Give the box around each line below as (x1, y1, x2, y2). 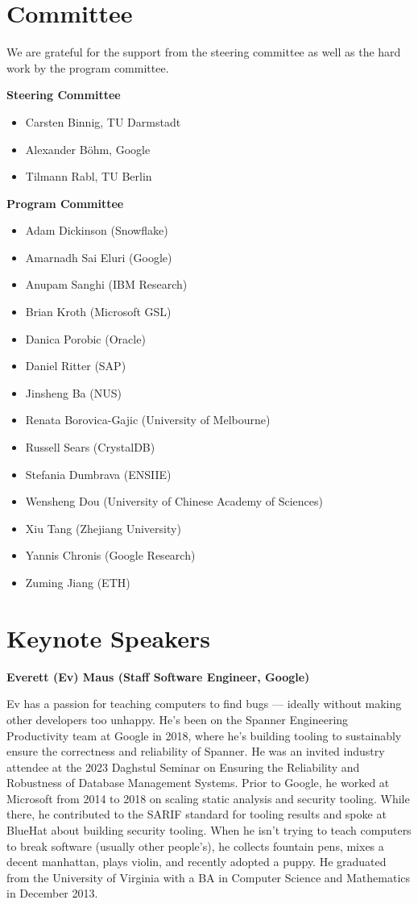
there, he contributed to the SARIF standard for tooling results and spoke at (6, 806, 387, 823)
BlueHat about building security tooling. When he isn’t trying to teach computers (6, 822, 412, 839)
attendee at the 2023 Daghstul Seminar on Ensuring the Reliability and (6, 758, 360, 775)
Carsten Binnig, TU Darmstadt (25, 113, 181, 130)
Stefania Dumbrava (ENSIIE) (25, 465, 172, 482)
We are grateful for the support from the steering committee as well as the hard (6, 44, 401, 60)
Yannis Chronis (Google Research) (25, 547, 196, 564)
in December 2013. (6, 885, 98, 902)
